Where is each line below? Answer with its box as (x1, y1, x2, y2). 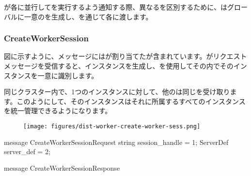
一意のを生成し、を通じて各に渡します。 (24, 11, 153, 21)
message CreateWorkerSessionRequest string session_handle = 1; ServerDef (4, 137, 229, 147)
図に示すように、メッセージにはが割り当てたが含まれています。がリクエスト (4, 51, 247, 61)
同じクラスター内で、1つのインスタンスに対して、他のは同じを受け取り (4, 87, 230, 97)
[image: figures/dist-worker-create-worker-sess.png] (23, 123, 201, 130)
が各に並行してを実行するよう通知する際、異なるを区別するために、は (4, 2, 227, 12)
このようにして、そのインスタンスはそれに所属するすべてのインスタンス (16, 96, 246, 106)
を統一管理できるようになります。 (4, 106, 112, 116)
